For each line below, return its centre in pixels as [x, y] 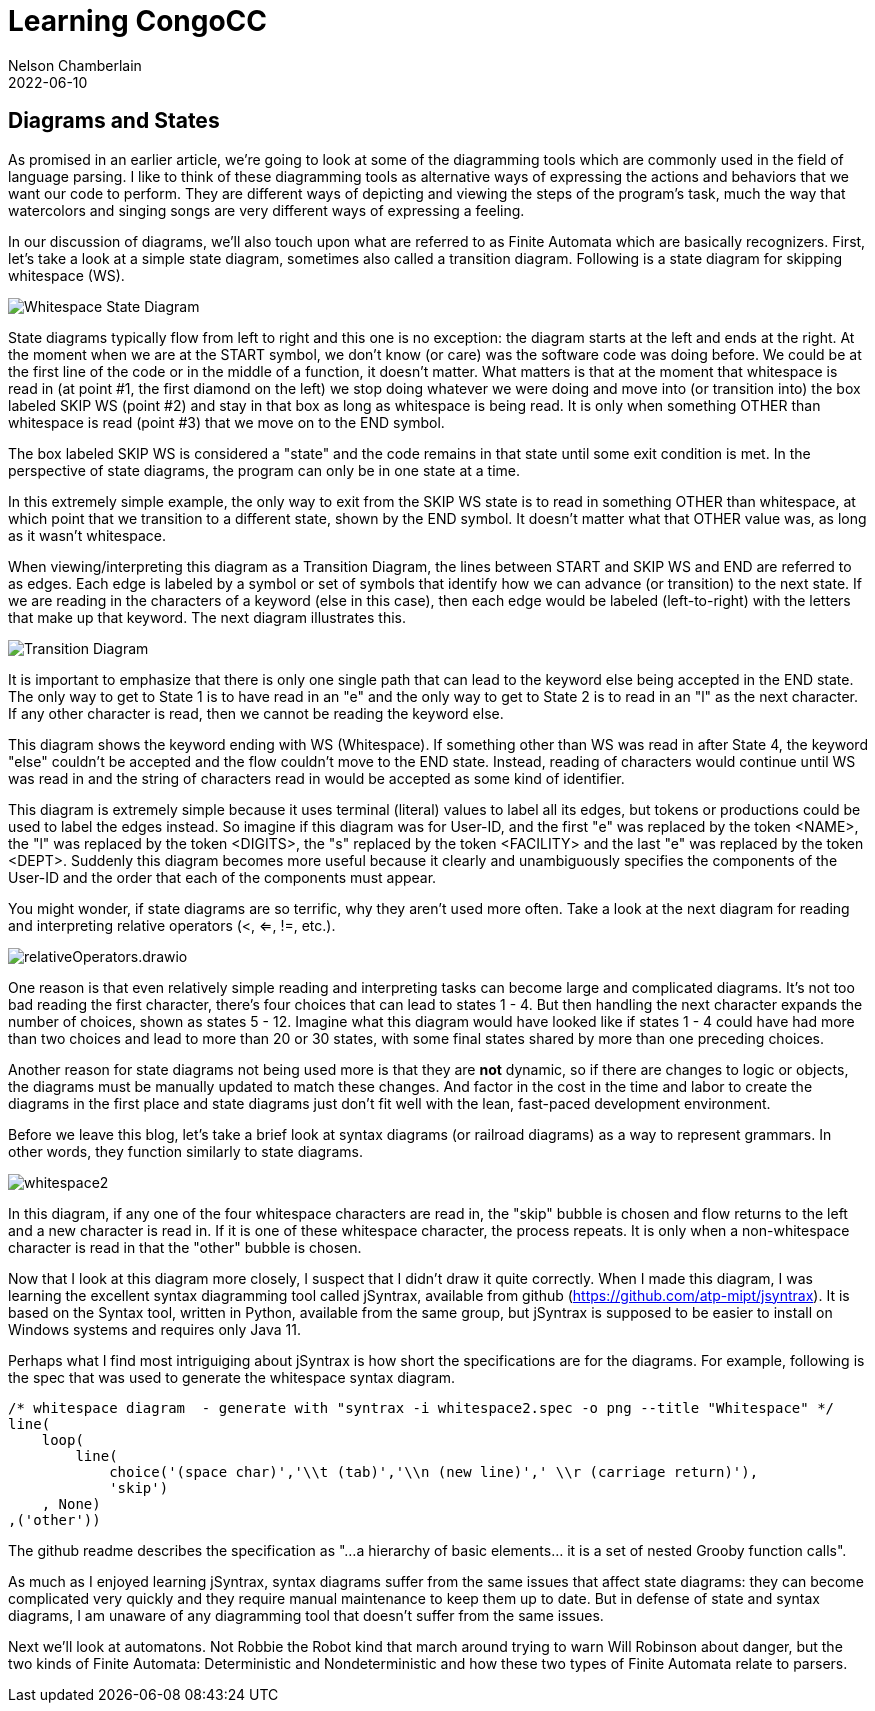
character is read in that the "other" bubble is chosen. [185, 1247]
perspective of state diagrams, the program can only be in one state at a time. [264, 470]
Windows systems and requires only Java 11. [155, 1329]
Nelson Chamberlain [75, 65]
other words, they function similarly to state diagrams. [185, 1151]
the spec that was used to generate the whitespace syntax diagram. [232, 1377]
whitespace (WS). [66, 275]
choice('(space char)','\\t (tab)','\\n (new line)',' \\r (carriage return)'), [434, 1471]
